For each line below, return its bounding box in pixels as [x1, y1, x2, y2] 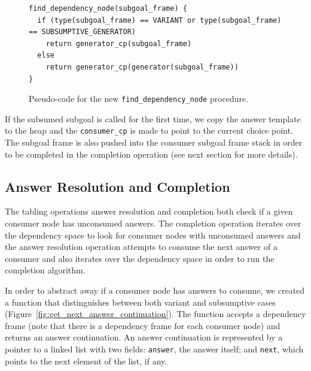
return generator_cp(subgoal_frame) [45, 39, 192, 48]
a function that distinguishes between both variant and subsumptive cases [5, 295, 276, 308]
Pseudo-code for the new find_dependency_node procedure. [29, 92, 249, 105]
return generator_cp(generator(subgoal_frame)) [45, 62, 239, 71]
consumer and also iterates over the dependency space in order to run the [5, 252, 275, 264]
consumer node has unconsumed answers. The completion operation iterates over [5, 217, 301, 230]
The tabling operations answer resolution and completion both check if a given [5, 205, 293, 218]
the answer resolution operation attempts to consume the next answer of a [5, 240, 278, 253]
